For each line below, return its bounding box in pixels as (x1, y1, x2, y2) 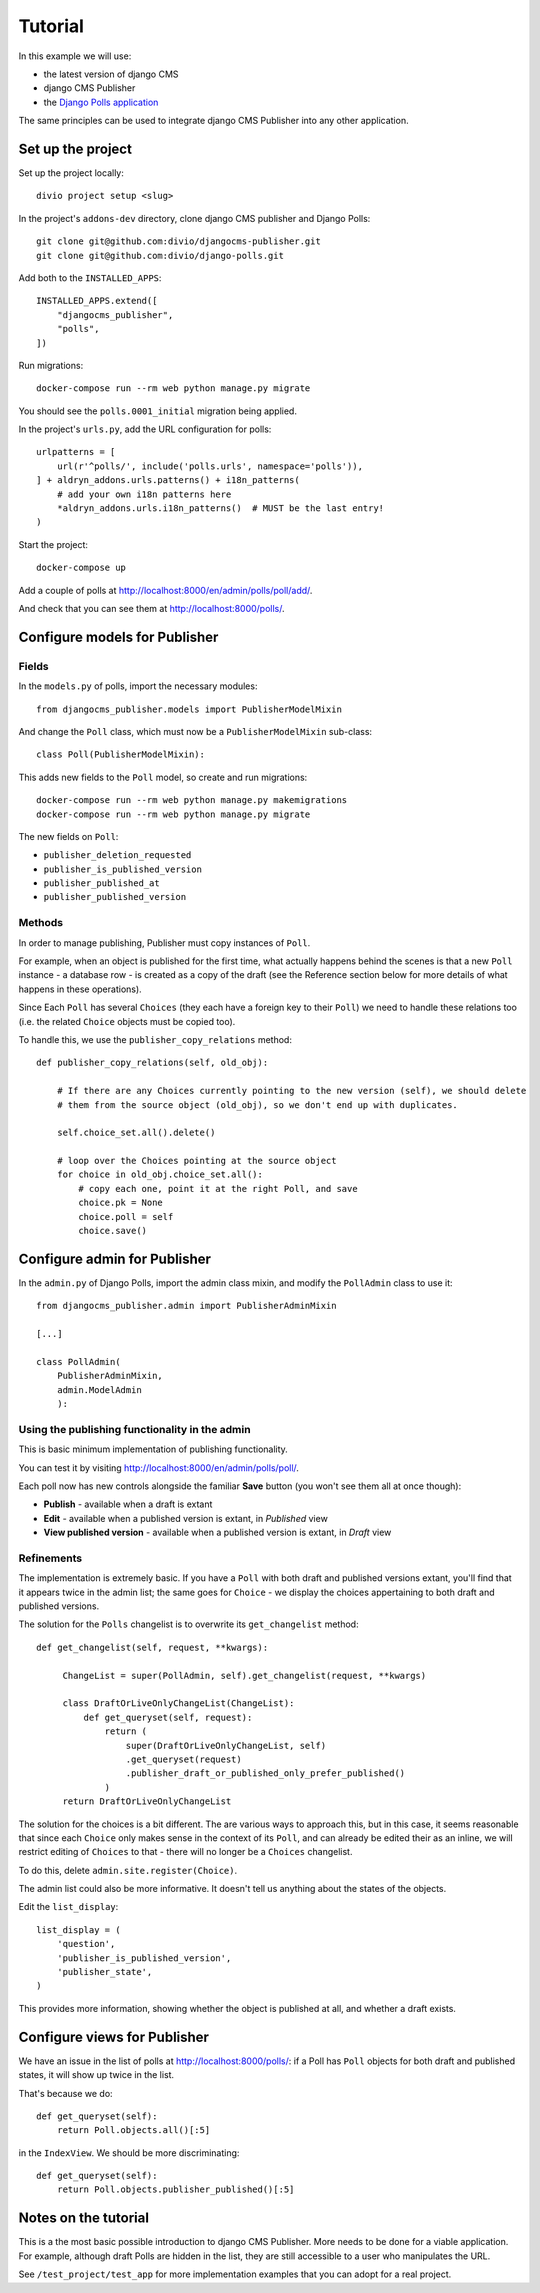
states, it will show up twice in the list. (18, 2069, 175, 2081)
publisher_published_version (43, 891, 187, 903)
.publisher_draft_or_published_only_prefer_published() (125, 1768, 406, 1779)
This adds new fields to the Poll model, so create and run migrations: (18, 771, 308, 783)
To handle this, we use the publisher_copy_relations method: (18, 1033, 292, 1045)
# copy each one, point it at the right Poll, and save (78, 1183, 359, 1194)
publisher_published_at (43, 878, 160, 889)
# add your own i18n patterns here (56, 488, 232, 500)
